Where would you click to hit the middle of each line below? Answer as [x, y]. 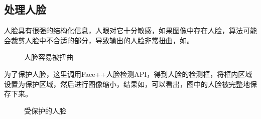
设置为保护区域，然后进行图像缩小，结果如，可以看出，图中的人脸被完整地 [127, 84]
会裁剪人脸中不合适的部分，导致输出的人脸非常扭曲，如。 [99, 40]
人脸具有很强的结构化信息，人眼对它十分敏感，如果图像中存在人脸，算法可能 [130, 30]
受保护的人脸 [45, 110]
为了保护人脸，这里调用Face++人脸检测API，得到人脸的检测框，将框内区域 [128, 74]
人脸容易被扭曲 [49, 57]
